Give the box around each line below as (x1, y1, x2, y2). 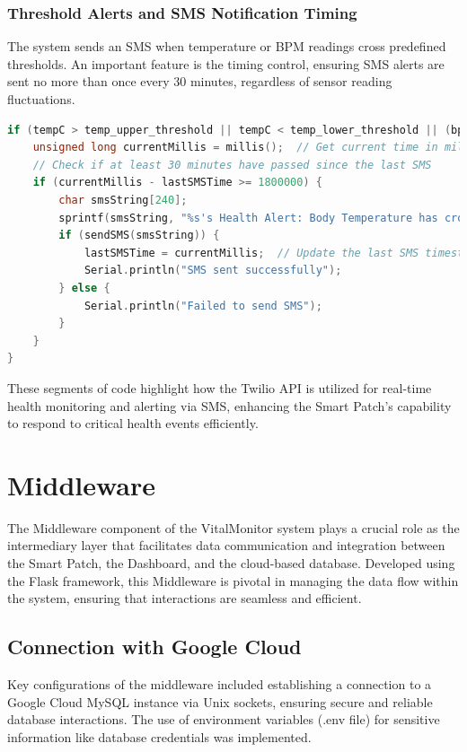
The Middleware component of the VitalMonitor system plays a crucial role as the (7, 518, 460, 537)
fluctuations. (7, 90, 75, 108)
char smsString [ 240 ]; (58, 193, 188, 206)
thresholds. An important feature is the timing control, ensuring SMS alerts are (7, 54, 445, 73)
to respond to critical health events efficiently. (7, 414, 259, 433)
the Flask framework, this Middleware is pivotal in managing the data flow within (7, 571, 459, 590)
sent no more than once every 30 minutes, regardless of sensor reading (7, 72, 392, 91)
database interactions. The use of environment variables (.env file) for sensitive (7, 710, 440, 729)
